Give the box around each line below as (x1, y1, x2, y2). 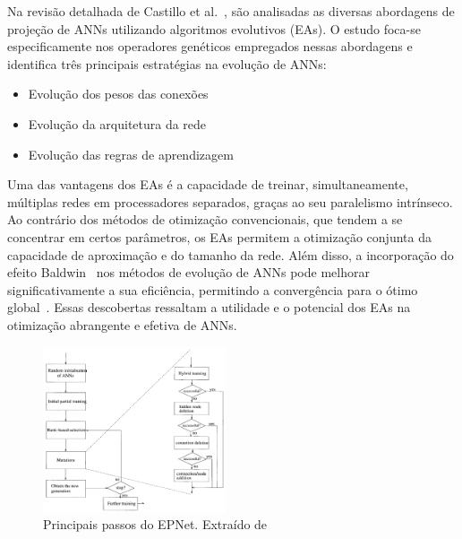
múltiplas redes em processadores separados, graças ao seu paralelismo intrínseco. (7, 192, 453, 211)
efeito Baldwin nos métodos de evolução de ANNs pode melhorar (7, 263, 370, 282)
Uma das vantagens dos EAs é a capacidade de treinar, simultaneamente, (7, 175, 408, 194)
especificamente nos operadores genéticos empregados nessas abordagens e (7, 37, 413, 56)
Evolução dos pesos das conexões (28, 84, 209, 103)
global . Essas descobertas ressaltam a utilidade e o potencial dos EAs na (7, 298, 411, 317)
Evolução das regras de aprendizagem (28, 144, 234, 163)
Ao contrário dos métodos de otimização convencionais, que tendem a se (7, 210, 403, 229)
